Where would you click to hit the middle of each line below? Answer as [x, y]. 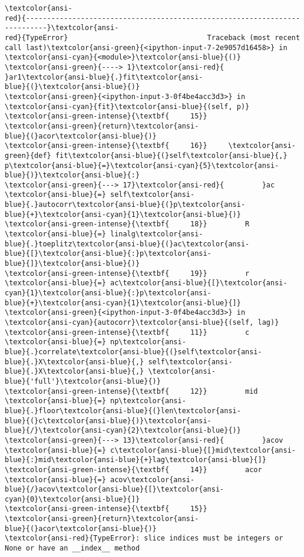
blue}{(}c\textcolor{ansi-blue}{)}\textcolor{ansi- [108, 421]
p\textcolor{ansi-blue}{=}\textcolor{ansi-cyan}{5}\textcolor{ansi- [142, 165]
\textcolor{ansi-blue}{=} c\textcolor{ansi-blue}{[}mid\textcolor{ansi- [150, 450]
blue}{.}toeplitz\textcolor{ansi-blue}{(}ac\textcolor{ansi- [127, 244]
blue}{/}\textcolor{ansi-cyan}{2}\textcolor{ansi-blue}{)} [123, 431]
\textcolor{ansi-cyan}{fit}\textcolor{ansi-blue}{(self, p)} [127, 106]
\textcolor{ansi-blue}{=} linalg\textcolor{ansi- [104, 234]
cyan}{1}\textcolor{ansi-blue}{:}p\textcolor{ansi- [108, 293]
